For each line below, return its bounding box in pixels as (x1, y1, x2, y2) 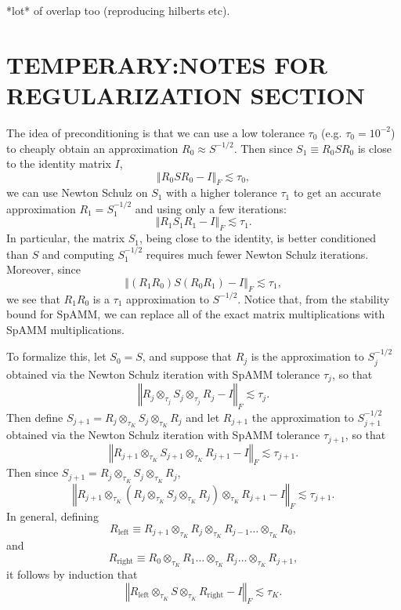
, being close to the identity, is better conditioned (139, 230, 376, 246)
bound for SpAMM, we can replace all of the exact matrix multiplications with (6, 306, 385, 322)
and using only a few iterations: (135, 200, 287, 216)
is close (357, 140, 392, 156)
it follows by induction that (6, 566, 138, 583)
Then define (6, 408, 63, 425)
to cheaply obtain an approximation (6, 140, 179, 156)
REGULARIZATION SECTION (6, 78, 365, 111)
